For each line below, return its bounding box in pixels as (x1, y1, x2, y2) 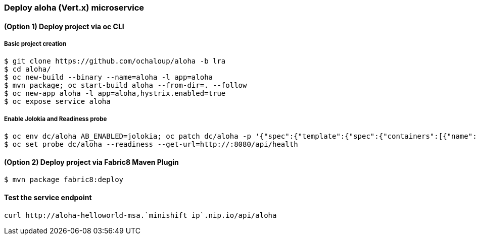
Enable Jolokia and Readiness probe (4, 115, 107, 123)
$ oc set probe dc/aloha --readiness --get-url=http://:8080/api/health (4, 140, 298, 149)
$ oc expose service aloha (4, 97, 111, 106)
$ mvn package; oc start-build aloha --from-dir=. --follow (4, 81, 247, 90)
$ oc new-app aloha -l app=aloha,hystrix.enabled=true (4, 89, 226, 98)
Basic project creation (4, 40, 67, 47)
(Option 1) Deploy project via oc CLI (4, 22, 124, 31)
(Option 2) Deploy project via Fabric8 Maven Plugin (4, 157, 179, 166)
